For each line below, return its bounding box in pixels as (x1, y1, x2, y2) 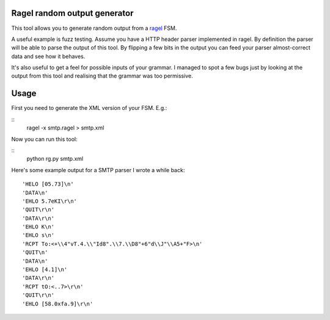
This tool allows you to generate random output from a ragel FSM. (11, 24, 177, 32)
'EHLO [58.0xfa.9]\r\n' (22, 300, 94, 307)
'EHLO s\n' (22, 232, 55, 239)
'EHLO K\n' (22, 224, 55, 230)
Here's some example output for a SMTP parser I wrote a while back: (11, 166, 185, 173)
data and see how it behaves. (11, 53, 86, 60)
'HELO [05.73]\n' (22, 181, 74, 187)
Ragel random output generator (11, 8, 134, 18)
